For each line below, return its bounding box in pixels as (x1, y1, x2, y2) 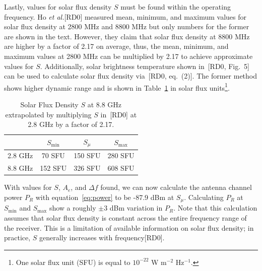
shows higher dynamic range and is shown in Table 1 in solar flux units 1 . (4, 81, 230, 93)
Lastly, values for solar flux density (4, 2, 112, 12)
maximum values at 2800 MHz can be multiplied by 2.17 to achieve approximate (4, 50, 253, 61)
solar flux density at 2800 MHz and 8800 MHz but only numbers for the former (4, 21, 249, 32)
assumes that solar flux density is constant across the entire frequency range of (4, 213, 247, 223)
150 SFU (74, 150, 101, 161)
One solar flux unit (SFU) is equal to (16, 256, 130, 267)
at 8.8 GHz (87, 99, 122, 109)
